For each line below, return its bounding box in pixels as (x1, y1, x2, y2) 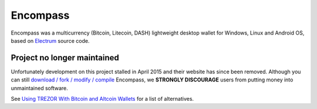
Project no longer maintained (11, 53, 120, 63)
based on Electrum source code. (11, 37, 90, 44)
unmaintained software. (11, 84, 69, 91)
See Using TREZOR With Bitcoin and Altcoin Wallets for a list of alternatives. (11, 96, 194, 103)
